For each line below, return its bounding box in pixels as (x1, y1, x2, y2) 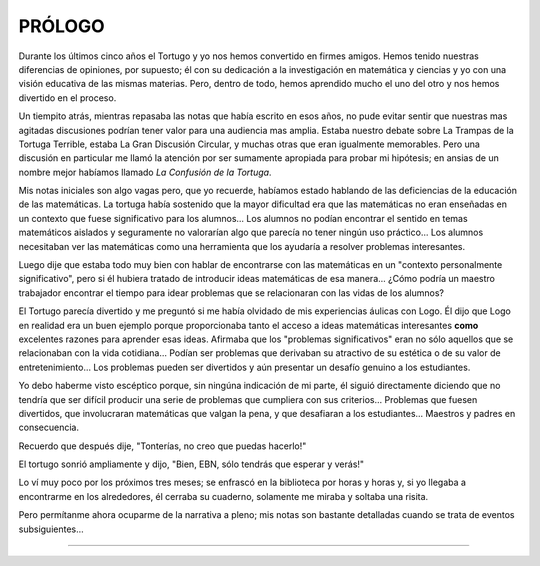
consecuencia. (18, 421, 80, 434)
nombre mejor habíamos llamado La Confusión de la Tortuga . (18, 166, 272, 178)
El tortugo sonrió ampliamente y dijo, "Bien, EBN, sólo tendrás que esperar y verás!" (18, 458, 365, 470)
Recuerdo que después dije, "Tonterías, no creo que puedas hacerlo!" (18, 440, 307, 452)
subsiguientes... (18, 523, 84, 535)
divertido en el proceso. (18, 91, 117, 104)
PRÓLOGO (18, 15, 105, 37)
